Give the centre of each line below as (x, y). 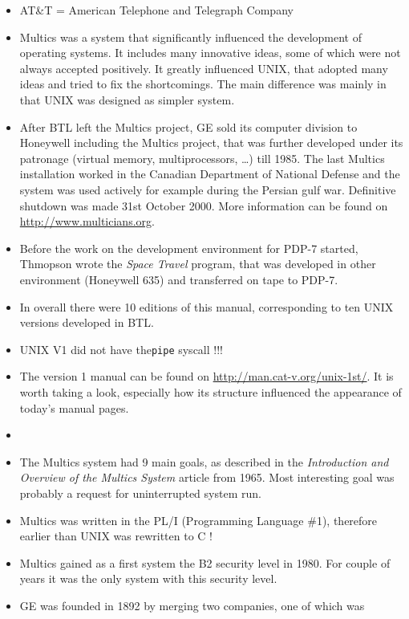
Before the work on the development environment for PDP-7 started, (189, 248)
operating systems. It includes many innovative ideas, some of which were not (210, 53)
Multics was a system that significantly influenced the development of (190, 37)
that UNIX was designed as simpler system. (127, 99)
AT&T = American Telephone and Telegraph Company (156, 10)
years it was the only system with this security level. (148, 578)
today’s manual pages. (74, 407)
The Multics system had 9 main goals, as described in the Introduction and (204, 461)
